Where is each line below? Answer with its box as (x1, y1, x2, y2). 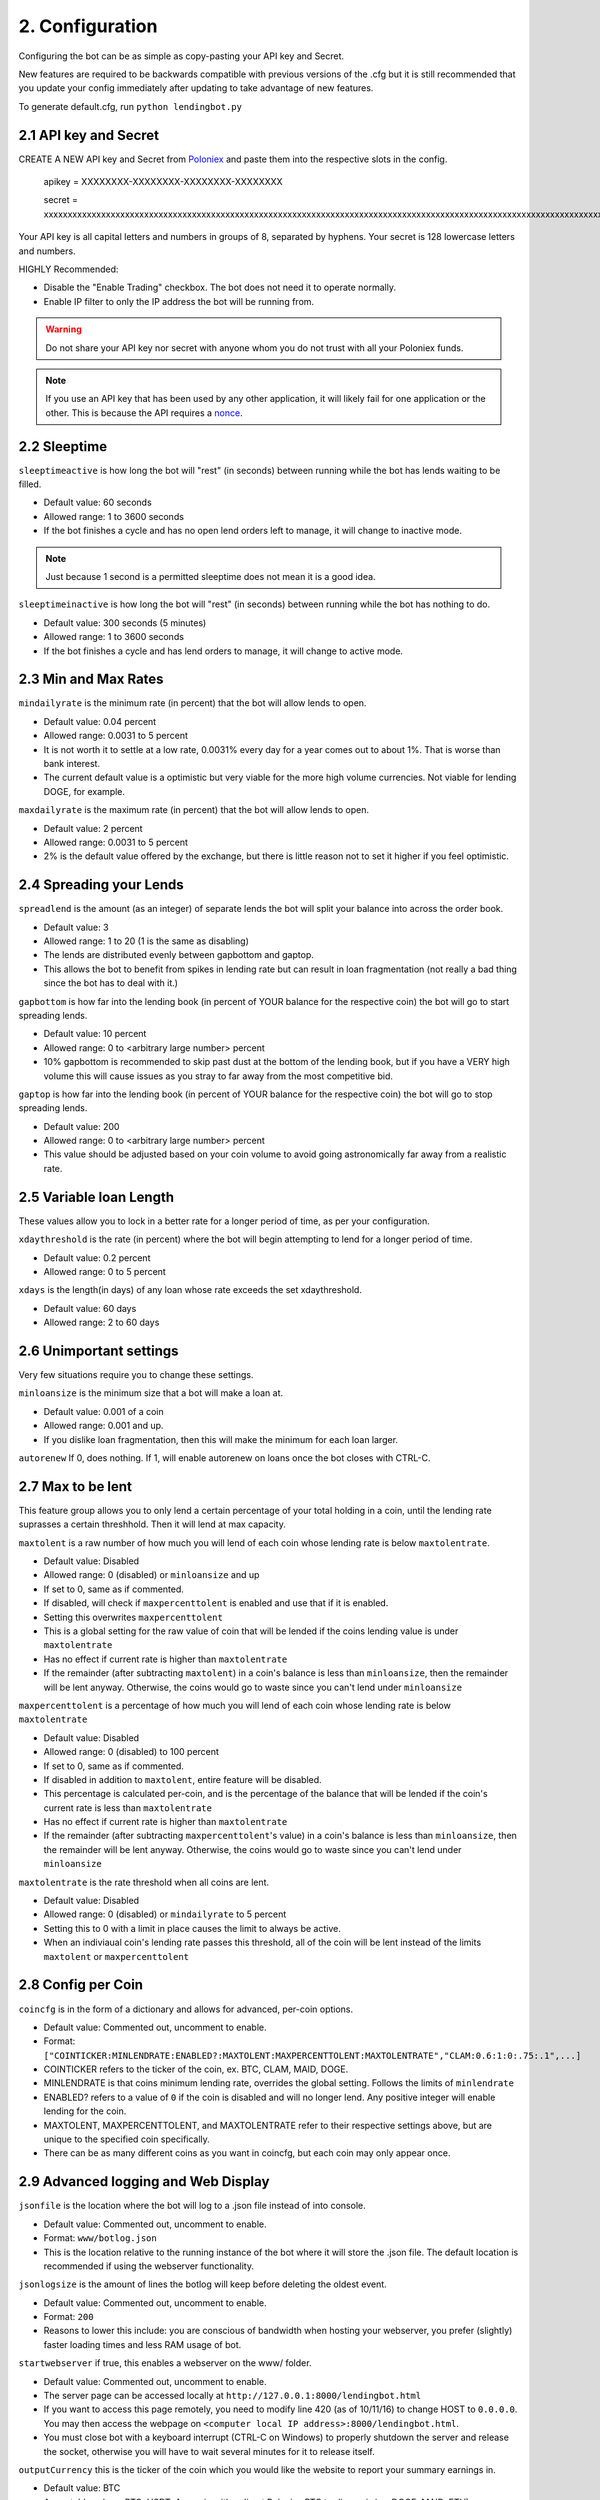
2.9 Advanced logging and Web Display (18, 2173, 270, 2190)
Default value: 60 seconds (43, 496, 152, 509)
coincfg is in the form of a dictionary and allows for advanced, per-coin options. (18, 2003, 354, 2015)
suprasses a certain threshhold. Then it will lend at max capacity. (18, 1518, 287, 1530)
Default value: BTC (43, 2482, 121, 2494)
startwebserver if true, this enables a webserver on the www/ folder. (18, 2357, 312, 2369)
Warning (45, 323, 82, 335)
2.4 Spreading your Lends (18, 876, 184, 894)
